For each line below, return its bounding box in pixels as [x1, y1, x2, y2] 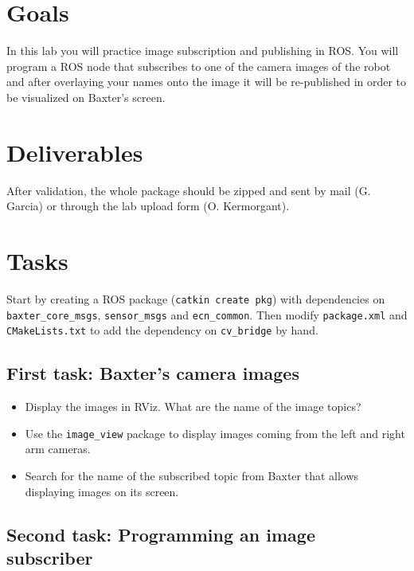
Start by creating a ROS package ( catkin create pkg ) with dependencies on [6, 290, 385, 307]
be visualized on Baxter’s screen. [6, 88, 166, 105]
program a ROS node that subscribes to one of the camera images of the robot [6, 57, 391, 74]
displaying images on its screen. [25, 483, 179, 499]
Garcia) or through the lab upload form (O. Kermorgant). [6, 198, 290, 214]
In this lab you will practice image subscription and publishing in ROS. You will [6, 42, 399, 59]
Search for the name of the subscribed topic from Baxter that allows [25, 467, 359, 483]
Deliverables [6, 135, 143, 168]
